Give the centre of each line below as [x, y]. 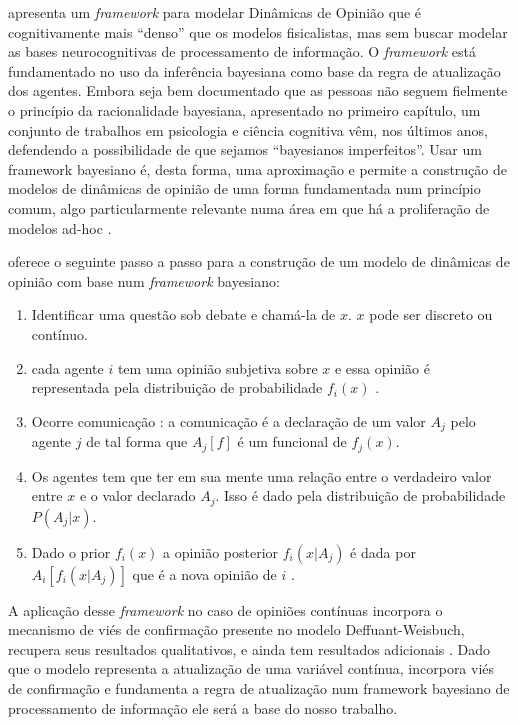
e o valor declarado [137, 495]
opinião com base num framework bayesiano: [144, 280]
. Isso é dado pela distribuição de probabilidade [360, 495]
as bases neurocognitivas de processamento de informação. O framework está [242, 51]
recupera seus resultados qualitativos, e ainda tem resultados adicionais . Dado [249, 648]
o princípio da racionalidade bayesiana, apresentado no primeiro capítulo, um [244, 109]
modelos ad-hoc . [60, 227]
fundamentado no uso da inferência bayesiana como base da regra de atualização [254, 70]
